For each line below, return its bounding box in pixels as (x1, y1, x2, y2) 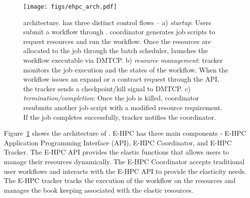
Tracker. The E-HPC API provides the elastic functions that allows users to (4, 147, 229, 157)
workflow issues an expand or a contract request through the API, (23, 74, 219, 84)
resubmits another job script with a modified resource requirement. (23, 102, 222, 112)
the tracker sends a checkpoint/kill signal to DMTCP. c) (23, 83, 191, 93)
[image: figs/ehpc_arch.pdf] (23, 3, 117, 10)
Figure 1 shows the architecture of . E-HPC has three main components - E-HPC (4, 128, 246, 138)
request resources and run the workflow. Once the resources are (23, 36, 211, 46)
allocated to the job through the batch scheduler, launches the (23, 45, 208, 56)
